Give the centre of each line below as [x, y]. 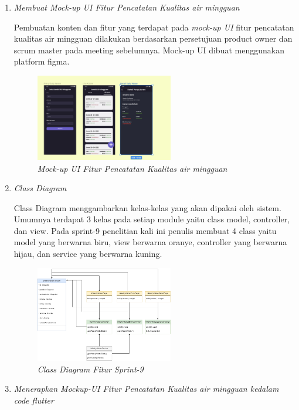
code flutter [34, 400]
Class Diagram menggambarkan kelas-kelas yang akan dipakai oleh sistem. [147, 207]
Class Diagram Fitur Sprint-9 [90, 369]
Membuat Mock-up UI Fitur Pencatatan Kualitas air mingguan [127, 7]
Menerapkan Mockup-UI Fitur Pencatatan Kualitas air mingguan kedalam [146, 389]
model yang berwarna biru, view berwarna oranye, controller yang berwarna [150, 242]
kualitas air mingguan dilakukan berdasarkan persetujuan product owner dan [153, 38]
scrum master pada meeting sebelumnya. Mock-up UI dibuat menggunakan [149, 50]
